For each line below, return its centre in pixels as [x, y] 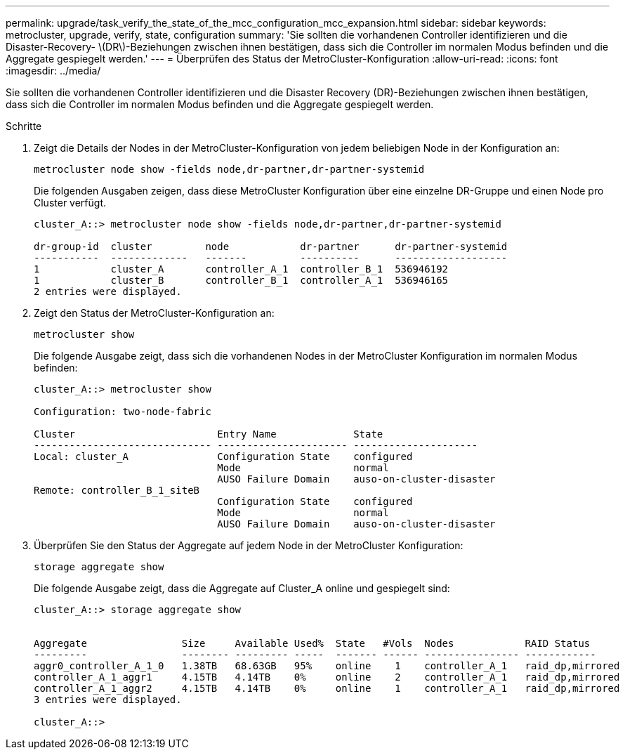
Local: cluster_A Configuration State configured [223, 457]
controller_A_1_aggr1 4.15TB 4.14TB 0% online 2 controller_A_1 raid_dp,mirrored [327, 677]
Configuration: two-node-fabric [123, 412]
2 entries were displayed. [108, 291]
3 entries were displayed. [108, 700]
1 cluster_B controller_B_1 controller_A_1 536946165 [241, 280]
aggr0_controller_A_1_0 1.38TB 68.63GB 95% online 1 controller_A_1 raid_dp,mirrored [327, 666]
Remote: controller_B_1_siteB [117, 490]
